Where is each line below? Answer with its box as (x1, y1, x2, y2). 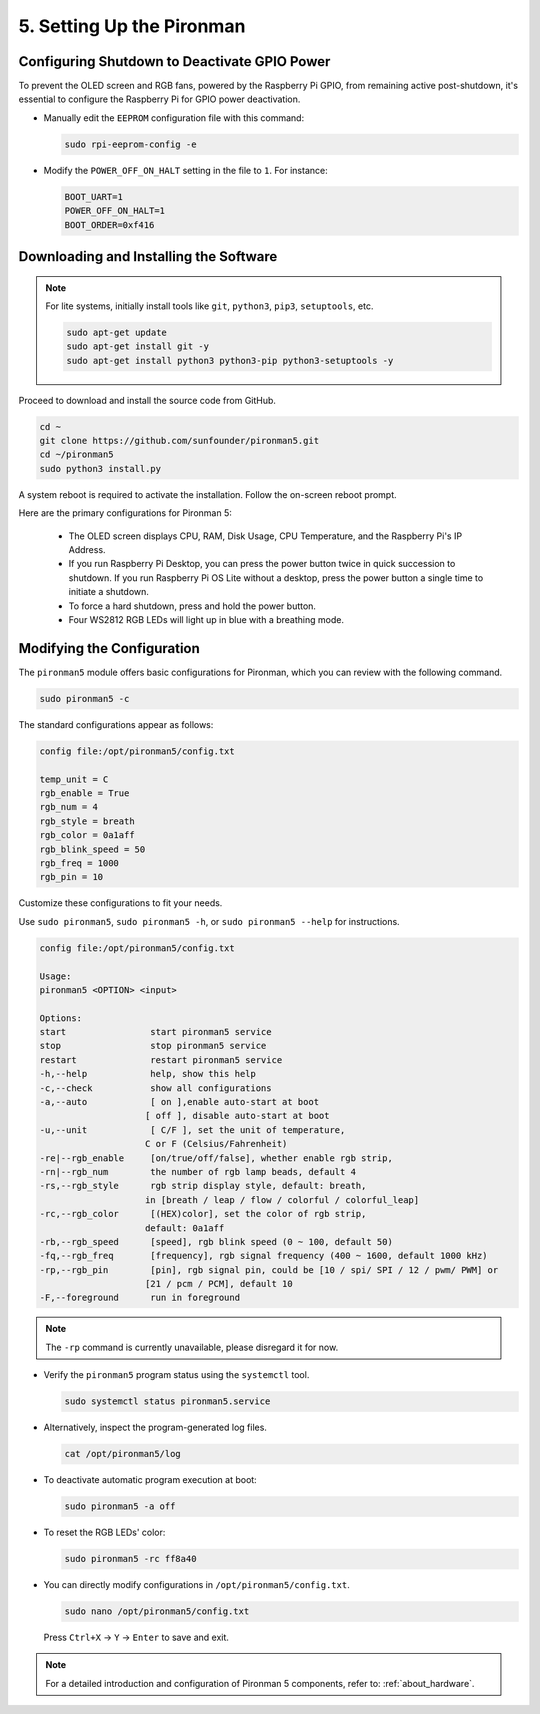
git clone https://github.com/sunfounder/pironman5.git (39, 435, 320, 447)
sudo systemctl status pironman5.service (64, 1396, 271, 1407)
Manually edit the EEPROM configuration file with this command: (43, 111, 305, 124)
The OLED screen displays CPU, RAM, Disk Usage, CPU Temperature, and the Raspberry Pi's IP (68, 530, 463, 542)
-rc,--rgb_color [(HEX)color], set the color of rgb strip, (39, 1208, 367, 1220)
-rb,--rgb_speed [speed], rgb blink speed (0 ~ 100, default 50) (39, 1236, 394, 1247)
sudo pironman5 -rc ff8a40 (64, 1553, 197, 1565)
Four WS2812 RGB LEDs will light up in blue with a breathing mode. (68, 613, 345, 625)
